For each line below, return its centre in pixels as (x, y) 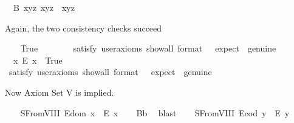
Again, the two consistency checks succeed (84, 28)
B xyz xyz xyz (44, 7)
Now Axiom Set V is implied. (60, 92)
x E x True (38, 60)
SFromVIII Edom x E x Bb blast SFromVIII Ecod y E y (155, 112)
